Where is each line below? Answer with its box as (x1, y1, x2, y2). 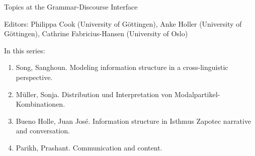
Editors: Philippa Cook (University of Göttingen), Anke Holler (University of (4, 18, 242, 29)
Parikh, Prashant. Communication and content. (16, 142, 162, 152)
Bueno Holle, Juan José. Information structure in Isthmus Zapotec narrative (16, 115, 251, 126)
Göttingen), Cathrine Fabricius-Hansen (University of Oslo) (4, 28, 188, 39)
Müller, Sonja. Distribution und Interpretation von (16, 89, 173, 99)
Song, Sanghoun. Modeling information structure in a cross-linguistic (16, 62, 228, 72)
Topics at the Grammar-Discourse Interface (4, 2, 138, 12)
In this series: (4, 45, 45, 55)
